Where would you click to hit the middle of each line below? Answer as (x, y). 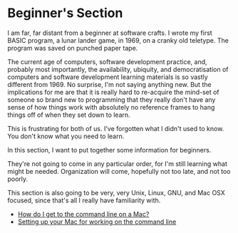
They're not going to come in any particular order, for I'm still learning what (118, 164)
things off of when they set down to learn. (69, 115)
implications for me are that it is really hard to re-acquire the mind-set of (113, 92)
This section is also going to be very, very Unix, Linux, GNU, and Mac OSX (117, 192)
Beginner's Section (65, 13)
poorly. (18, 179)
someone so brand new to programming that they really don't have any (112, 99)
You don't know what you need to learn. (66, 136)
